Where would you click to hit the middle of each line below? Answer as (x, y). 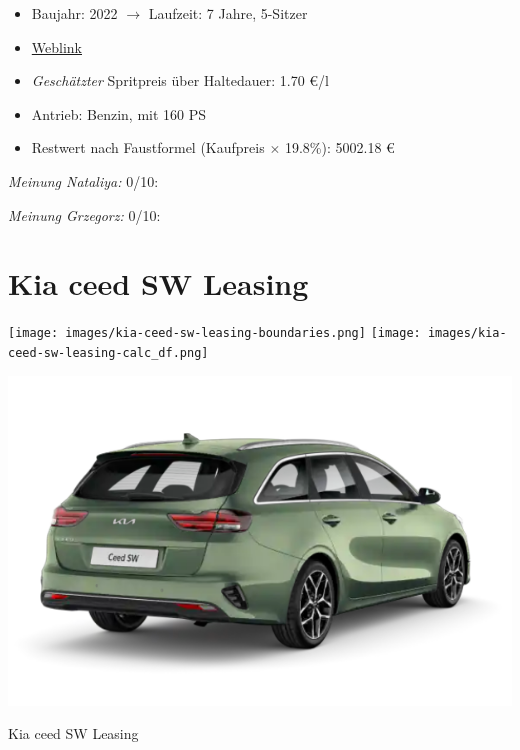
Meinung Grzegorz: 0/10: (84, 214)
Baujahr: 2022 (74, 13)
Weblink (56, 46)
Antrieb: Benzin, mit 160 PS (119, 113)
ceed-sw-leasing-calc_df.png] (108, 352)
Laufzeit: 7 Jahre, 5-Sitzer (228, 13)
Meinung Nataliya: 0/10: (83, 180)
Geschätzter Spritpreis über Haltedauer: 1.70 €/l (180, 80)
